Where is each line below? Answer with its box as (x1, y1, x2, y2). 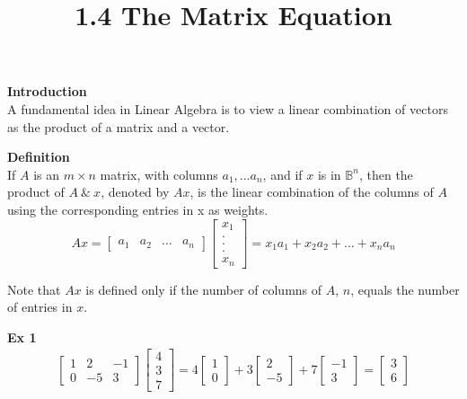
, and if (262, 164, 303, 183)
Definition (7, 147, 70, 166)
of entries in (7, 297, 73, 316)
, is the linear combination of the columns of (189, 182, 434, 201)
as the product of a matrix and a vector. (7, 117, 230, 136)
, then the (358, 164, 413, 183)
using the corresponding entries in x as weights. (7, 199, 269, 218)
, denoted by (101, 182, 170, 201)
